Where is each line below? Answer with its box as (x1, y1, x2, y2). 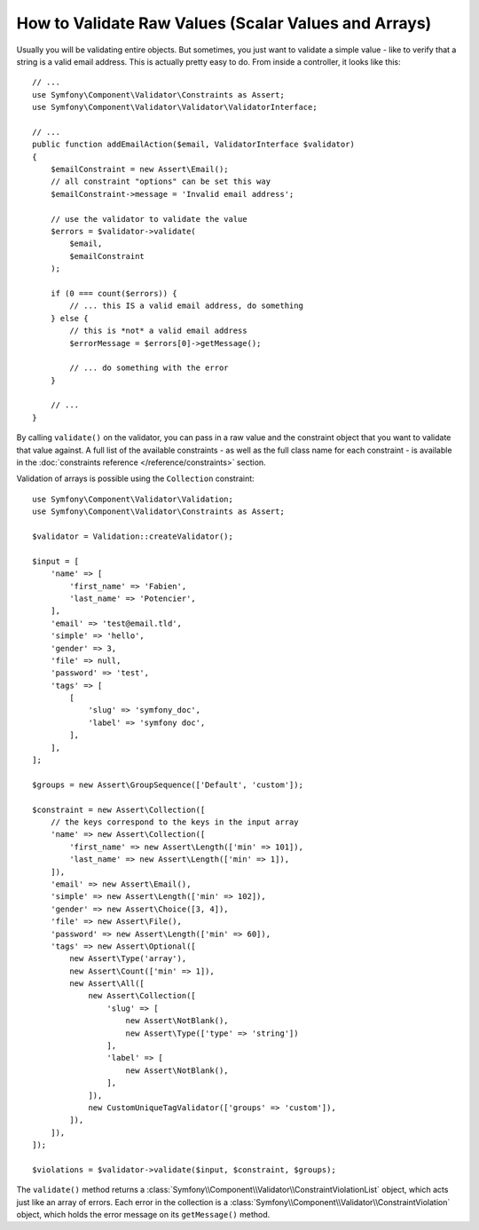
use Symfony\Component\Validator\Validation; (32, 493, 234, 504)
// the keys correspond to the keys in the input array (50, 816, 299, 827)
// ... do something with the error (69, 363, 230, 373)
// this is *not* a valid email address (69, 326, 247, 336)
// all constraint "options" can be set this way (50, 177, 271, 186)
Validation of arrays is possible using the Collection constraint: (16, 473, 255, 484)
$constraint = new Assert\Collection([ (32, 804, 206, 815)
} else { (50, 313, 89, 323)
